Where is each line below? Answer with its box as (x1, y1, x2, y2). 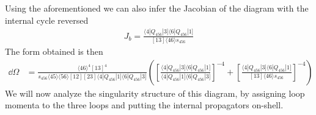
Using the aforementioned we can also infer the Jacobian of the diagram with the (5, 2, 309, 14)
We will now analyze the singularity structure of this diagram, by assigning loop (5, 86, 305, 99)
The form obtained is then (5, 44, 103, 57)
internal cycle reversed (5, 13, 89, 26)
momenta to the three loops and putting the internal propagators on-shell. (5, 99, 284, 111)
